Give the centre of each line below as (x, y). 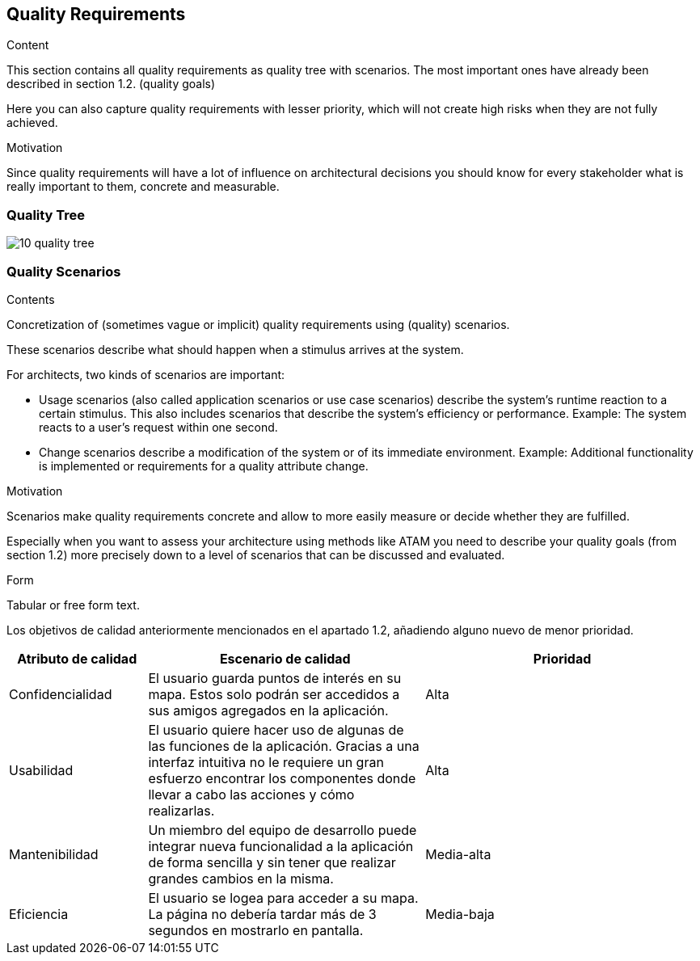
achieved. (32, 123)
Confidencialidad (61, 694)
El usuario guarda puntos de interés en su (275, 678)
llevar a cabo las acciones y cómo (251, 794)
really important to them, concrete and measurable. (143, 187)
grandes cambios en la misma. (241, 878)
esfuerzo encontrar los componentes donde (282, 778)
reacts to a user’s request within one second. (158, 427)
